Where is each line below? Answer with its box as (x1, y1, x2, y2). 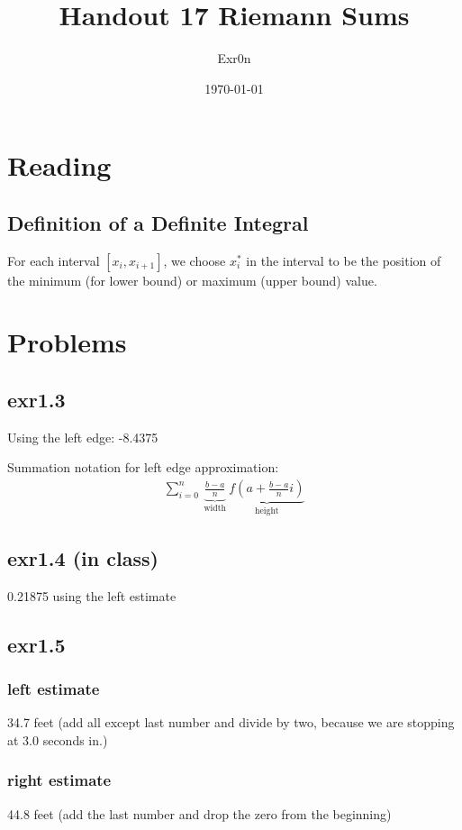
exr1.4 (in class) (7, 543, 159, 571)
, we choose (163, 251, 226, 269)
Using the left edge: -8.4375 (7, 427, 159, 446)
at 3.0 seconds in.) (7, 730, 108, 749)
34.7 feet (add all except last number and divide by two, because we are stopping (7, 713, 455, 732)
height (255, 506, 279, 515)
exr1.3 (7, 386, 66, 414)
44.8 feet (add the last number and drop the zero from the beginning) (7, 804, 392, 823)
